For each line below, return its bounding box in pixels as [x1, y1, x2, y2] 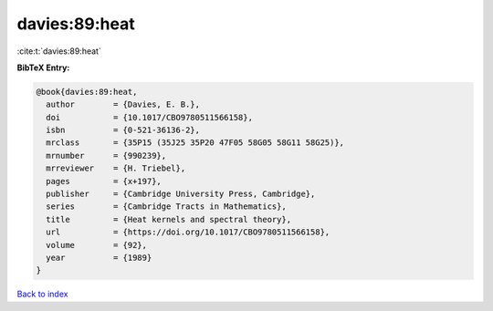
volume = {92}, [46, 240, 148, 250]
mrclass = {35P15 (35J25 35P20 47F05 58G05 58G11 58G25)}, [46, 138, 345, 148]
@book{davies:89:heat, [36, 87, 138, 97]
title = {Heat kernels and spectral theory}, [46, 214, 292, 224]
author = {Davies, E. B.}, [46, 99, 201, 109]
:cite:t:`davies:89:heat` [16, 46, 102, 57]
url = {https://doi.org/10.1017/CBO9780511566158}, [46, 227, 330, 237]
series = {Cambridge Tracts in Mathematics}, [46, 202, 287, 212]
